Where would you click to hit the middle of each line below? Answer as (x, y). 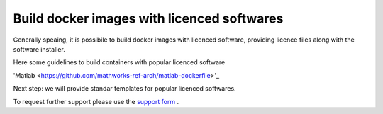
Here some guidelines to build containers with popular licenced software (119, 62)
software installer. (39, 49)
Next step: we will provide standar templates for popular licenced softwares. (125, 89)
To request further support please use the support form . (96, 101)
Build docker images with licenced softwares (148, 18)
